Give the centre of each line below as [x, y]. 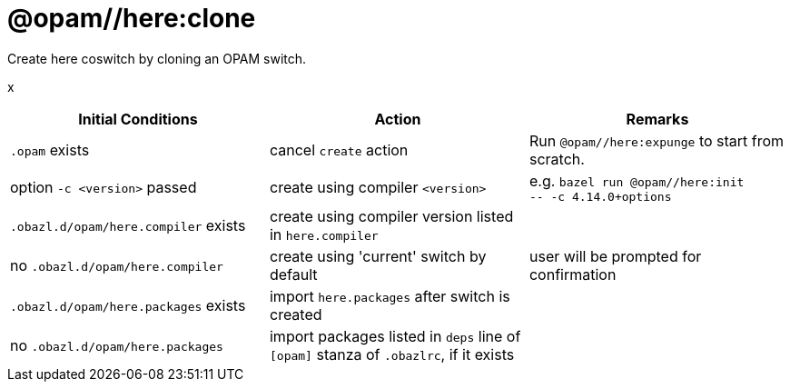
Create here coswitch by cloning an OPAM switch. [157, 58]
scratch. [557, 159]
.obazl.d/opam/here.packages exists [128, 305]
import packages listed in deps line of [395, 336]
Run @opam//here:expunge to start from [657, 140]
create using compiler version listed [391, 216]
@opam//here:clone [132, 18]
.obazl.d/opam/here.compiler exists [128, 225]
